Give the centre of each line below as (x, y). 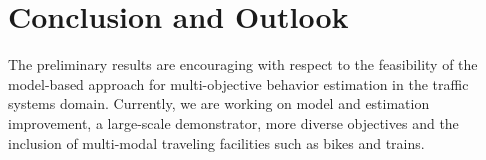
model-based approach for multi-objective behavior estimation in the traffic (238, 83)
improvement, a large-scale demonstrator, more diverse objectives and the (233, 122)
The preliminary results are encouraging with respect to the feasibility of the (243, 64)
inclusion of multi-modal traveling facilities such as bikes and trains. (216, 142)
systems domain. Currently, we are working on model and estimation (219, 103)
